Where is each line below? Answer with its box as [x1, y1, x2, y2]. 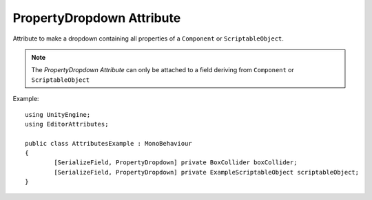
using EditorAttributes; [25, 120, 109, 128]
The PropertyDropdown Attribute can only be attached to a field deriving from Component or [31, 66, 294, 74]
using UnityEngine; [25, 111, 91, 118]
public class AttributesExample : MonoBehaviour [25, 140, 192, 147]
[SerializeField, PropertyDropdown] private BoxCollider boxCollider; [54, 159, 298, 166]
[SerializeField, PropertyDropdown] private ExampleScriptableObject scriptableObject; [54, 168, 360, 176]
